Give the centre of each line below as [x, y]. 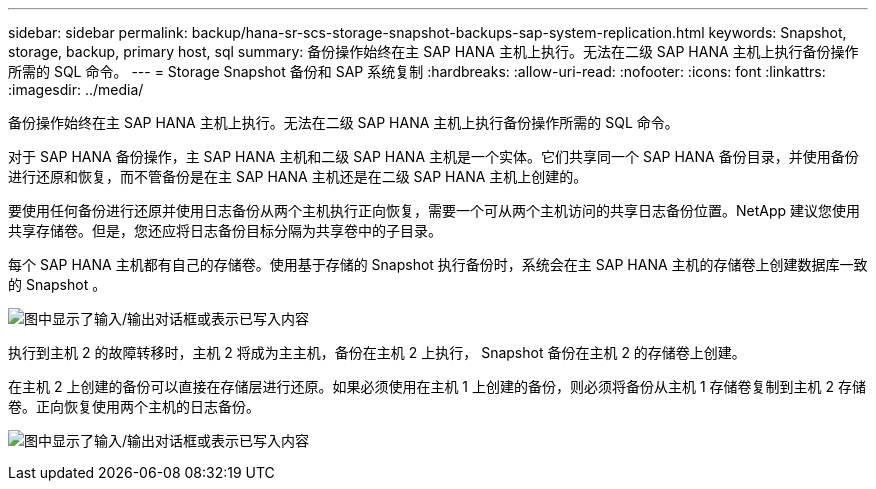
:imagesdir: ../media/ [76, 89]
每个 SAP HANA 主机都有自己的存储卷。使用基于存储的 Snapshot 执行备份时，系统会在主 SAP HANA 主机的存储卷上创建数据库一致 [438, 264]
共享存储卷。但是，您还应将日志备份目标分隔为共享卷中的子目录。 [225, 230]
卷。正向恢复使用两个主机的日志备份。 [134, 406]
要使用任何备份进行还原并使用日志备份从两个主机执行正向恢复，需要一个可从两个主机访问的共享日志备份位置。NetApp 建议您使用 [434, 210]
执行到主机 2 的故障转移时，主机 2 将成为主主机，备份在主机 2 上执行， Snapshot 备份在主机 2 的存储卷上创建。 [377, 352]
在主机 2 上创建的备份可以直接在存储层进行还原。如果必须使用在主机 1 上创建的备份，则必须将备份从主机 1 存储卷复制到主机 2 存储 [437, 386]
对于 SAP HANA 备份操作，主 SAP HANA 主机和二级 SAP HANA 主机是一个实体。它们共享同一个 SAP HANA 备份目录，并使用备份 [433, 156]
